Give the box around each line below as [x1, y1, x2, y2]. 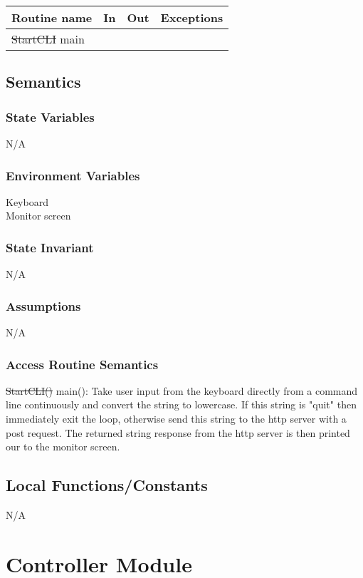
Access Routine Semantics [6, 355, 159, 373]
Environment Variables [6, 166, 140, 184]
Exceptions [160, 9, 223, 26]
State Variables [6, 108, 95, 125]
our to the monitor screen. [6, 439, 120, 454]
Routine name [11, 9, 93, 26]
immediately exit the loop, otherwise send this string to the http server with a [6, 411, 347, 426]
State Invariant [6, 238, 94, 256]
